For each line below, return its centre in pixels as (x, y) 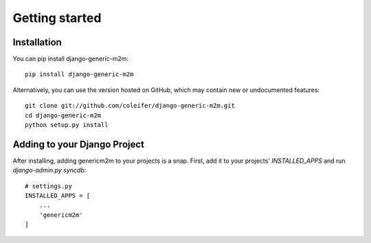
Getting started (57, 18)
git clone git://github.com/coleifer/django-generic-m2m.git (130, 106)
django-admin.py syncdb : (49, 170)
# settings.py (48, 186)
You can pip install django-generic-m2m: (71, 59)
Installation (37, 42)
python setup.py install (67, 125)
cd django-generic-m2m (63, 115)
